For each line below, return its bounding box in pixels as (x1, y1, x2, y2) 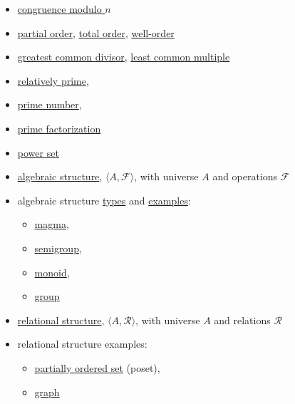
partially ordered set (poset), (34, 360, 160, 375)
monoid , (34, 264, 70, 279)
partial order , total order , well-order (17, 25, 175, 40)
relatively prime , (17, 73, 89, 88)
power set (17, 145, 59, 160)
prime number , (17, 97, 82, 112)
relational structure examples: (17, 336, 147, 351)
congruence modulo (17, 1, 102, 16)
